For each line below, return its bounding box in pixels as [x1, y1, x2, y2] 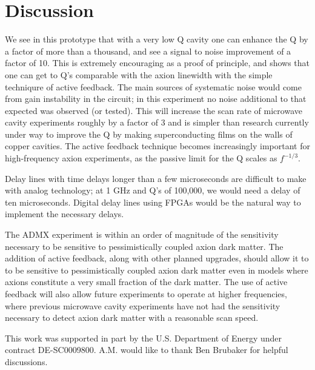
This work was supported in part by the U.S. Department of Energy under [5, 331, 282, 344]
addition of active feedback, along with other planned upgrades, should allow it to [5, 252, 309, 264]
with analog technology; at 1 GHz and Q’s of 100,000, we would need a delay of [5, 184, 300, 197]
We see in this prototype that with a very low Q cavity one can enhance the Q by [5, 33, 308, 45]
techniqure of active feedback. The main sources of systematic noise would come [5, 80, 302, 93]
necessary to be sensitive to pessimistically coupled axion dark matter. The [5, 240, 283, 252]
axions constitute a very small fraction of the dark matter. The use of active [5, 275, 288, 288]
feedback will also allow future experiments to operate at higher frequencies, [5, 288, 287, 300]
